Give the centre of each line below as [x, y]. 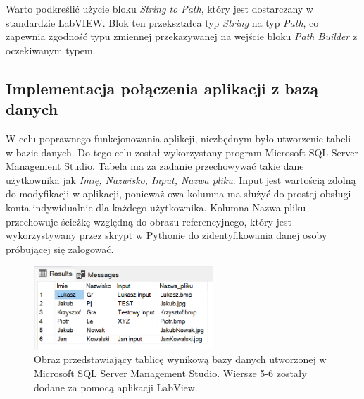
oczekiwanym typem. [51, 50]
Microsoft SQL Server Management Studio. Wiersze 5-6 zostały [170, 373]
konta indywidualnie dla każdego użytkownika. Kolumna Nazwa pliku [156, 207]
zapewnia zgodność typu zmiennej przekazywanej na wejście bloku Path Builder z [182, 36]
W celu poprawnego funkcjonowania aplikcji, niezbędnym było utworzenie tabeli [178, 138]
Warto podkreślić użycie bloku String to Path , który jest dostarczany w [159, 8]
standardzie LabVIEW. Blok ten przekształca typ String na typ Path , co [162, 22]
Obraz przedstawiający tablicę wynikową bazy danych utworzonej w [180, 359]
